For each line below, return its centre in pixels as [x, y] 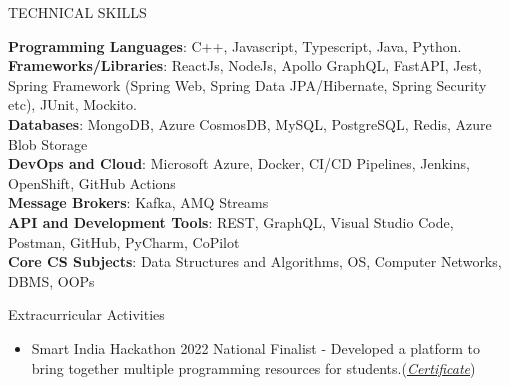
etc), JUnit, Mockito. [72, 104]
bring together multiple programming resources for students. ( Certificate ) [253, 367]
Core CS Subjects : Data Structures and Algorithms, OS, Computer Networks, [255, 261]
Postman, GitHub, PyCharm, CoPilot [124, 241]
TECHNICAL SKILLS [77, 12]
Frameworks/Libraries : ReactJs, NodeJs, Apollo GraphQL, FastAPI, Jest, [245, 65]
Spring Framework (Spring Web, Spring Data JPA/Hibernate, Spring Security [247, 84]
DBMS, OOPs [51, 280]
